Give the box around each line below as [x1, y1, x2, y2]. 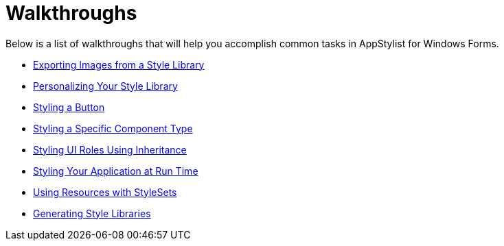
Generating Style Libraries [33, 207, 151, 219]
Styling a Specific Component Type [33, 122, 193, 134]
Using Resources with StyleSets [33, 186, 177, 198]
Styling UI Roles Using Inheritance [33, 143, 187, 156]
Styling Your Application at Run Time [33, 164, 198, 177]
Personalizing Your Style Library [33, 79, 178, 92]
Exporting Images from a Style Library [33, 58, 205, 71]
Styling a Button [33, 101, 105, 113]
